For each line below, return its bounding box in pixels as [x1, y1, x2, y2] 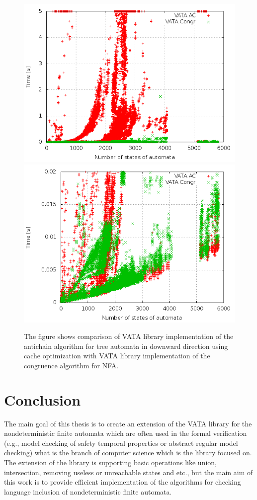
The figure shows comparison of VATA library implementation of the [24, 331, 234, 341]
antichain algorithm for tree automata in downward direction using [24, 340, 228, 351]
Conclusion [4, 389, 81, 410]
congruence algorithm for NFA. [24, 360, 119, 370]
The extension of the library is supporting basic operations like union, [4, 457, 217, 468]
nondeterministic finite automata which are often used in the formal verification [4, 428, 247, 438]
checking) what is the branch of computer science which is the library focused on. [4, 447, 252, 458]
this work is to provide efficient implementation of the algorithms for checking [4, 477, 241, 487]
